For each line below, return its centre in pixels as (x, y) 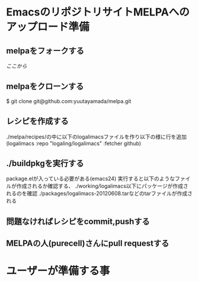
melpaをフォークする (45, 51)
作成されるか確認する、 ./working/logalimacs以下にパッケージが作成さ (102, 186)
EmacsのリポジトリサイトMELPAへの (98, 12)
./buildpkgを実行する (45, 164)
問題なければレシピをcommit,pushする (78, 221)
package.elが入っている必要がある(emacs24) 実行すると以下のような (90, 179)
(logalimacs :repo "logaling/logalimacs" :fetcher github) (74, 143)
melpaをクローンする (45, 86)
